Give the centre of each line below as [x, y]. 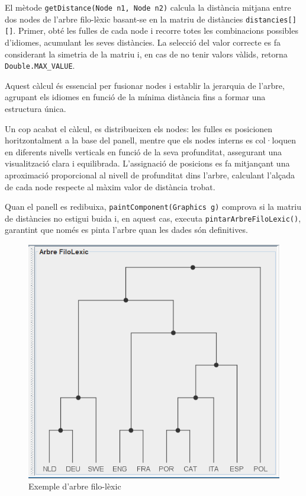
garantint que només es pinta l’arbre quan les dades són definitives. [126, 230]
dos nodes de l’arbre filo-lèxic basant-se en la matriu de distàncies [124, 19]
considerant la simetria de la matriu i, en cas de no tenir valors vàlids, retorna [146, 54]
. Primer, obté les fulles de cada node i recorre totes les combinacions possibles [156, 31]
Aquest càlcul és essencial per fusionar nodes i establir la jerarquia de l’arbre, [145, 85]
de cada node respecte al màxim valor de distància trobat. [110, 186]
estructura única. [36, 108]
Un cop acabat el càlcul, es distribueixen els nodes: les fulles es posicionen [139, 128]
